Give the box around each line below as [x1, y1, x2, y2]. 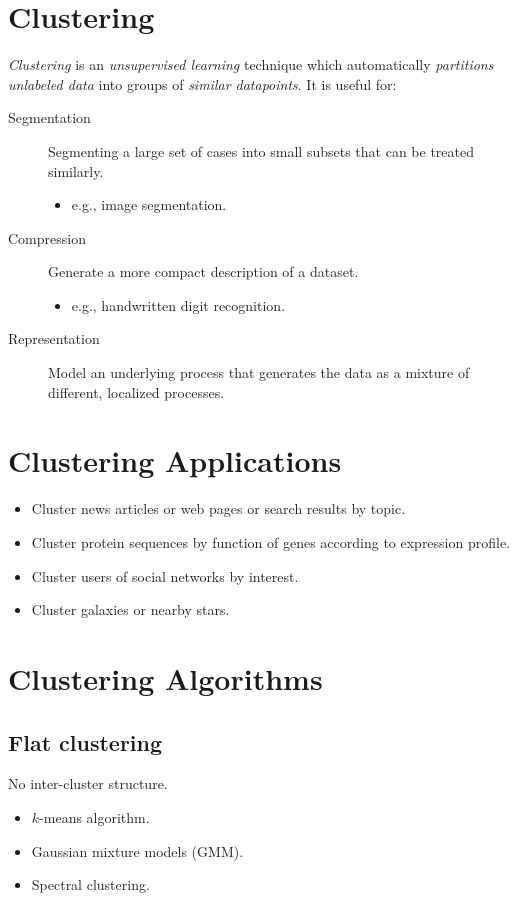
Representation [8, 328, 100, 349]
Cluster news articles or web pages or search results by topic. [31, 498, 406, 519]
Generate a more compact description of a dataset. [48, 261, 359, 282]
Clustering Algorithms [8, 657, 323, 698]
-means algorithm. [39, 806, 150, 827]
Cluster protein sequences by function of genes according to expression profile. [31, 531, 511, 552]
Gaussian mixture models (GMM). [31, 840, 244, 861]
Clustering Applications [8, 440, 342, 481]
